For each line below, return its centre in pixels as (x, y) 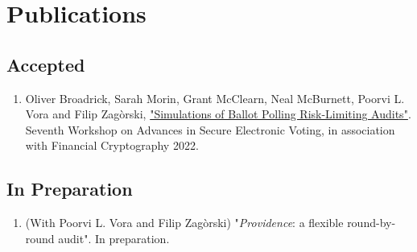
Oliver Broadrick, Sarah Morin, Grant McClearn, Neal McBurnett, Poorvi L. (215, 98)
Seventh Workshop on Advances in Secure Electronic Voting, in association (210, 129)
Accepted (46, 64)
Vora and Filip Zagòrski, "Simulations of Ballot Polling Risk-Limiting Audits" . (218, 114)
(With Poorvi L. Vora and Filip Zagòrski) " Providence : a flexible (184, 223)
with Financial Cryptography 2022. (112, 145)
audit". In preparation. (114, 238)
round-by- (372, 223)
